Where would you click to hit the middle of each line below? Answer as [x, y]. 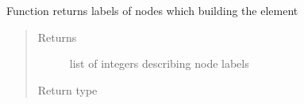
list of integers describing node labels [159, 63]
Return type [67, 89]
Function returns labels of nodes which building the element [152, 10]
